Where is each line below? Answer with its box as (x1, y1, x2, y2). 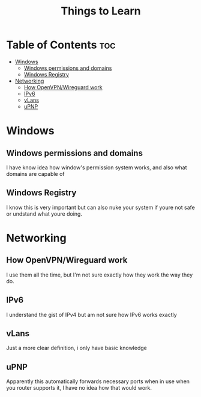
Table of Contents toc (6, 38, 116, 52)
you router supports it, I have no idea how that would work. (6, 384, 152, 392)
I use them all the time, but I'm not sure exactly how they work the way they (6, 271, 193, 278)
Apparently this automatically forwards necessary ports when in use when (6, 378, 190, 385)
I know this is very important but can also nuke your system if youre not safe (6, 204, 195, 211)
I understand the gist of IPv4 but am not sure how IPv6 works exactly (6, 311, 177, 318)
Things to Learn (61, 4, 141, 18)
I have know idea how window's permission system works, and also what (6, 164, 187, 171)
